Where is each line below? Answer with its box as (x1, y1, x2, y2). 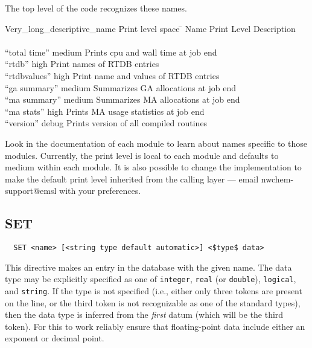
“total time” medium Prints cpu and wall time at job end (5, 45, 217, 58)
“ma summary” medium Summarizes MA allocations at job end (5, 93, 240, 106)
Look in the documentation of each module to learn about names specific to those (5, 137, 307, 149)
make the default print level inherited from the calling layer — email (5, 172, 259, 185)
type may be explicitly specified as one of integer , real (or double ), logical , (5, 272, 296, 285)
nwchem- (261, 172, 294, 185)
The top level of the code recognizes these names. (5, 2, 187, 14)
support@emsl (5, 184, 57, 197)
